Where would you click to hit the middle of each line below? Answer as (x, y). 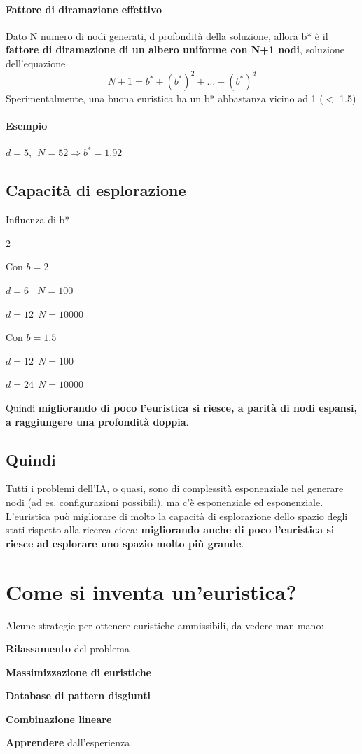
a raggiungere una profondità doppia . (97, 421)
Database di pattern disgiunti (78, 696)
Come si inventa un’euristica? (151, 591)
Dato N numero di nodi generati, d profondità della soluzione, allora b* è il (167, 35)
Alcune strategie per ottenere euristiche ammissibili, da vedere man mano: (165, 625)
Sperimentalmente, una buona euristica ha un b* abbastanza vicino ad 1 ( (165, 98)
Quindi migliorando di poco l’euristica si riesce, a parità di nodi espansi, (182, 408)
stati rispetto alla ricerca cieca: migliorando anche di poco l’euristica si (170, 530)
